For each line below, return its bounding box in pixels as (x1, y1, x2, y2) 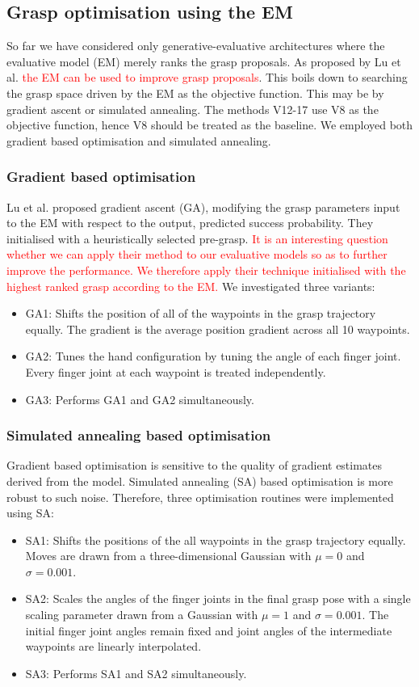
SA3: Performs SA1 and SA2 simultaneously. (25, 664, 247, 681)
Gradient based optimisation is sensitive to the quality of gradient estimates (6, 457, 383, 474)
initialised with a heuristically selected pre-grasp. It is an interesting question (6, 230, 388, 247)
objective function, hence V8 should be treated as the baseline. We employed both (6, 116, 413, 133)
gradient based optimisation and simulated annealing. (6, 132, 271, 149)
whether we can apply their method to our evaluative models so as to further (6, 246, 388, 263)
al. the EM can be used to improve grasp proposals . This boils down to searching (6, 69, 408, 86)
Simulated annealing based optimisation (6, 425, 271, 445)
